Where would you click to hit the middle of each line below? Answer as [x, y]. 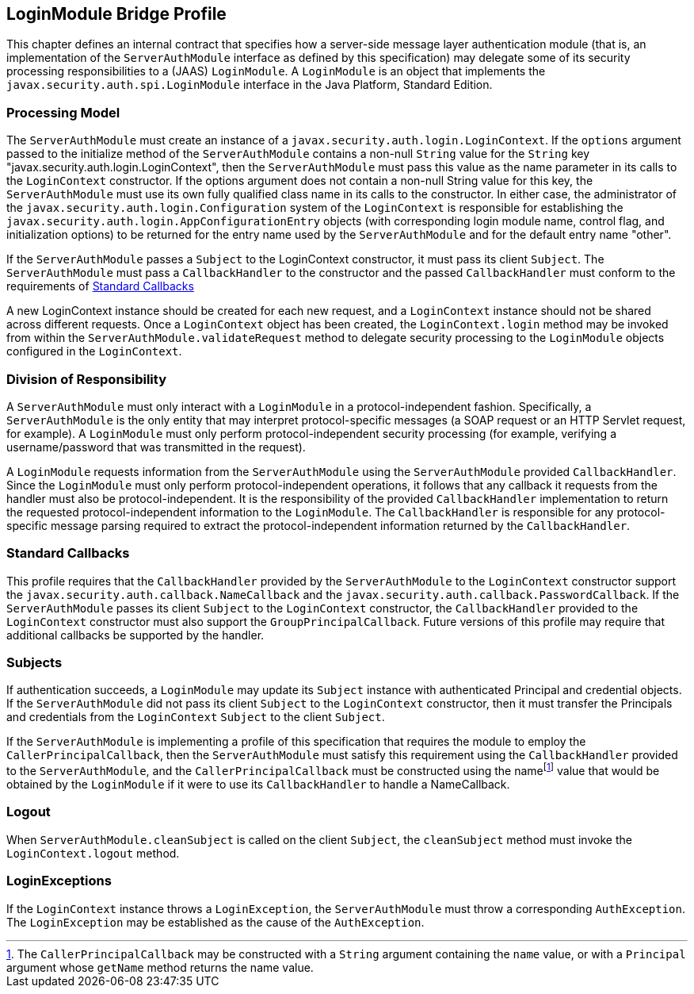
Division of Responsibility [86, 379]
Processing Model [63, 112]
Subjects [34, 663]
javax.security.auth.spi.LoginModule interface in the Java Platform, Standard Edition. [250, 85]
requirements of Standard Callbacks [100, 286]
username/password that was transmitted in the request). [156, 447]
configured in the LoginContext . [94, 351]
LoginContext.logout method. [93, 853]
